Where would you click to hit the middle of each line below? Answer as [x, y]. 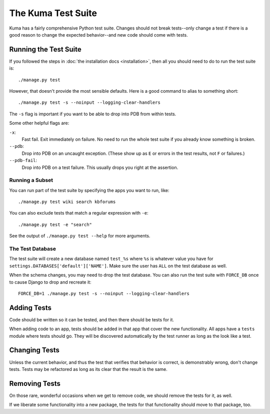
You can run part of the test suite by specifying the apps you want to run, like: [89, 190]
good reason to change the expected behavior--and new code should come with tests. [98, 35]
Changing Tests [34, 350]
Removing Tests [35, 383]
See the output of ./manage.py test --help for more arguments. [80, 236]
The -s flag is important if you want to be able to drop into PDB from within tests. [93, 114]
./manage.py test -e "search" [55, 225]
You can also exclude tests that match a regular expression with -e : [79, 213]
